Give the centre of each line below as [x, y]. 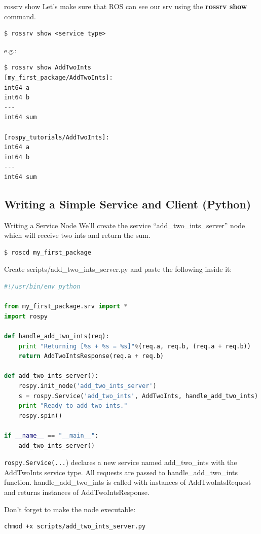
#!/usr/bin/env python [42, 287]
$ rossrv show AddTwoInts [48, 68]
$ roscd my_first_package [48, 252]
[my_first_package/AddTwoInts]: [59, 77]
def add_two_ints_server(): [51, 376]
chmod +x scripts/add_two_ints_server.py [75, 527]
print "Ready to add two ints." [73, 406]
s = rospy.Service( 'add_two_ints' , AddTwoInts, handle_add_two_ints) [138, 396]
